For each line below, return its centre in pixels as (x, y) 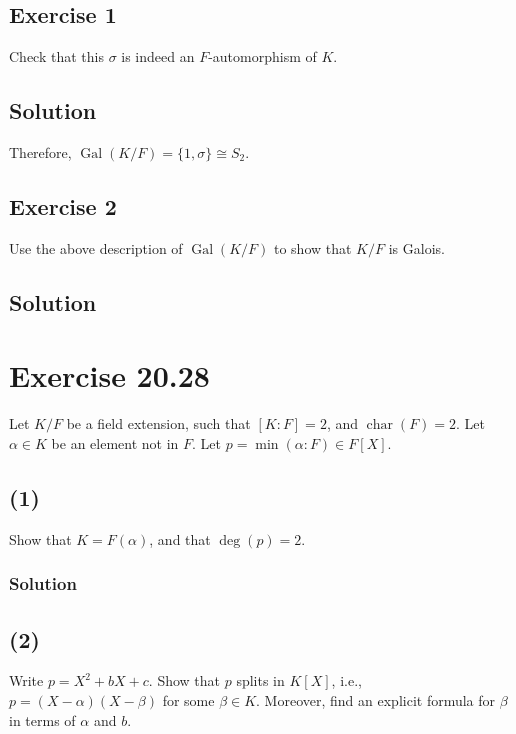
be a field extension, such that (158, 423)
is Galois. (416, 247)
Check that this (56, 56)
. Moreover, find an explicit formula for (376, 699)
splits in (260, 680)
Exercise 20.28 (109, 375)
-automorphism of (262, 56)
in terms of (42, 719)
